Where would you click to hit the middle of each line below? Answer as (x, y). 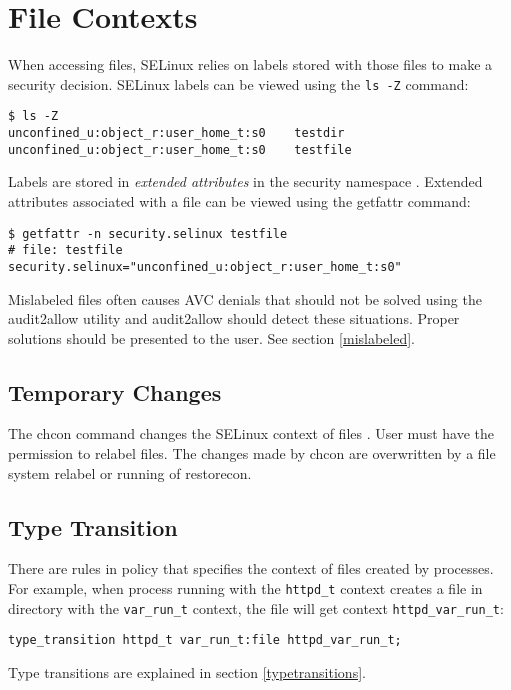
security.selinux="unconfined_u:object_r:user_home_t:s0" (205, 266)
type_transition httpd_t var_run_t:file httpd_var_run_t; (205, 640)
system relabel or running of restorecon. (130, 472)
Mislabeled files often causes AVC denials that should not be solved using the (245, 298)
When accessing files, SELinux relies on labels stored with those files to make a (250, 64)
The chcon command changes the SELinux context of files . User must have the (251, 433)
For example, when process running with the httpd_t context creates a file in (245, 588)
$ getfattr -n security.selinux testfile (148, 233)
